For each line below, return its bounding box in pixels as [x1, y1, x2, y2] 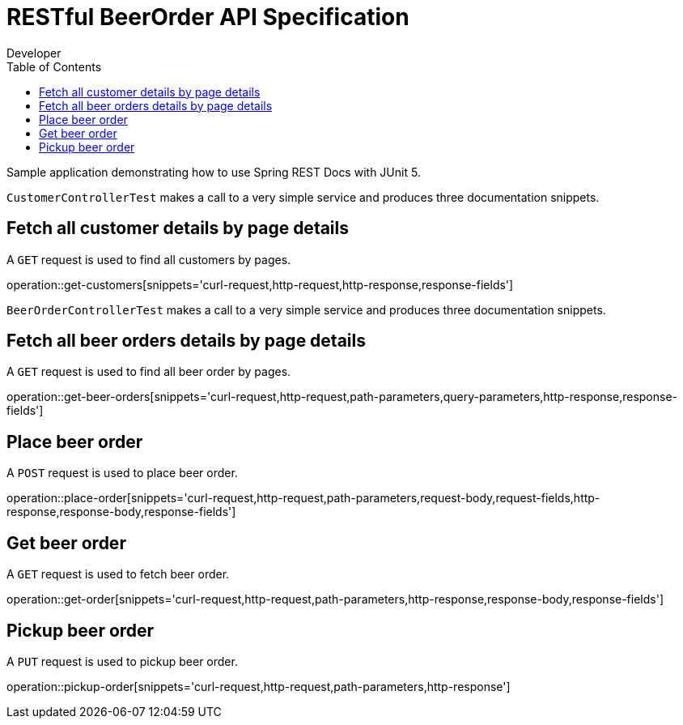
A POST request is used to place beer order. [6, 466, 238, 480]
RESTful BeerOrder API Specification [6, 3, 409, 31]
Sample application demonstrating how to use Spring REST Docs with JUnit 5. [6, 164, 421, 179]
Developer [6, 45, 62, 60]
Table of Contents [6, 59, 102, 74]
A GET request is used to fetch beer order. [6, 567, 230, 582]
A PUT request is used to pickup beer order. [6, 654, 238, 668]
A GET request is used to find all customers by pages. [6, 252, 291, 267]
